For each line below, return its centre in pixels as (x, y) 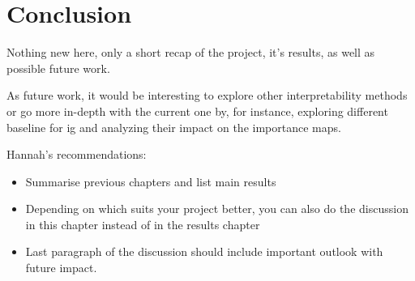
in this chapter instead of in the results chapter (143, 224)
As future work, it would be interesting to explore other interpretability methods (207, 95)
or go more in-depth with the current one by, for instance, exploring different (197, 111)
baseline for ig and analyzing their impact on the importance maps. (174, 127)
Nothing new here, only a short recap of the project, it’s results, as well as (191, 52)
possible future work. (58, 68)
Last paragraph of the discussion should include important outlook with (204, 251)
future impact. (61, 268)
